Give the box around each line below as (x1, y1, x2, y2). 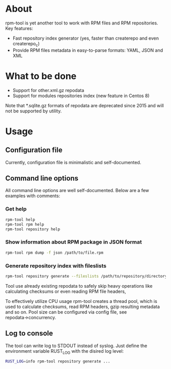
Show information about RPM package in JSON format (5, 238, 142, 245)
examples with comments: (5, 193, 60, 199)
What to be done (5, 70, 77, 82)
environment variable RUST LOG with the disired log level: (5, 348, 124, 355)
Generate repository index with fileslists (5, 262, 107, 269)
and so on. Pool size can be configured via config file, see (5, 309, 127, 315)
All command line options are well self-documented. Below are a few (5, 188, 149, 194)
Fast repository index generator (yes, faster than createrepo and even (12, 35, 159, 41)
